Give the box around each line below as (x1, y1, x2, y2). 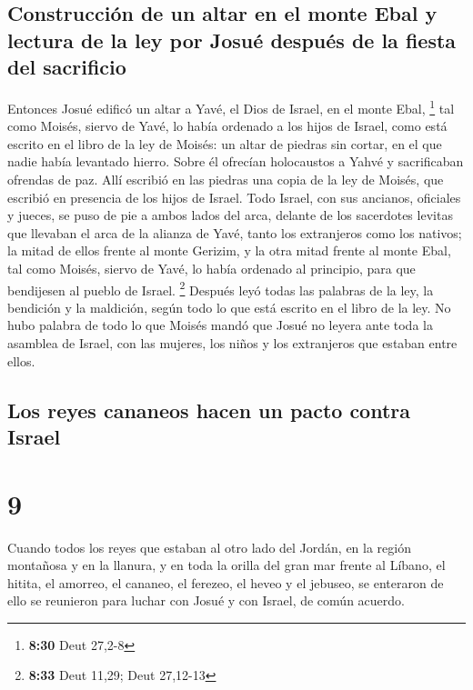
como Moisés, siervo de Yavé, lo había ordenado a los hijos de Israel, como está (7, 116, 448, 135)
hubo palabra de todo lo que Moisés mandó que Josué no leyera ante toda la (7, 315, 433, 335)
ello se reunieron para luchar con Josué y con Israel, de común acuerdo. (7, 591, 405, 610)
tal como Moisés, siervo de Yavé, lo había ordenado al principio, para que (7, 258, 416, 277)
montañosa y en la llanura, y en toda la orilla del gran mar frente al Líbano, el (7, 555, 446, 575)
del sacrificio (7, 53, 126, 81)
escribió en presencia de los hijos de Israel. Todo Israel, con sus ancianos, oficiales (7, 187, 461, 206)
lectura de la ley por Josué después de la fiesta (7, 25, 457, 54)
